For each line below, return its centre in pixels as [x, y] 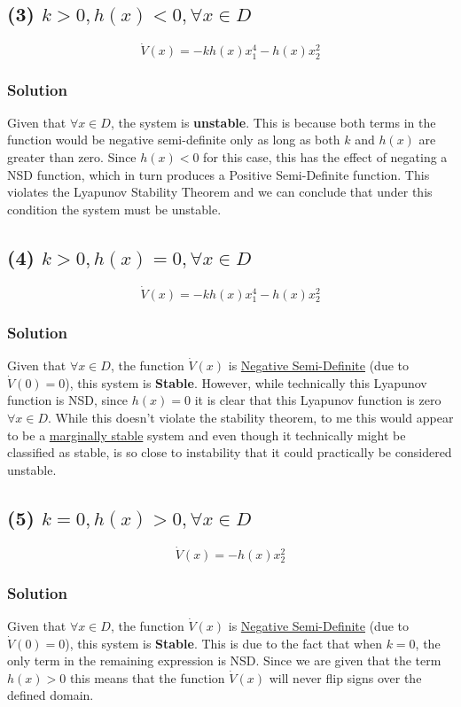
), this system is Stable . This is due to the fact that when [223, 643]
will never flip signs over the [345, 677]
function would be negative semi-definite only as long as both [174, 140]
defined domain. [51, 695]
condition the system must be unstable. [114, 209]
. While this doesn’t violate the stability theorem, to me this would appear [251, 417]
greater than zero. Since [72, 156]
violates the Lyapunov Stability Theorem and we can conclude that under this [220, 192]
